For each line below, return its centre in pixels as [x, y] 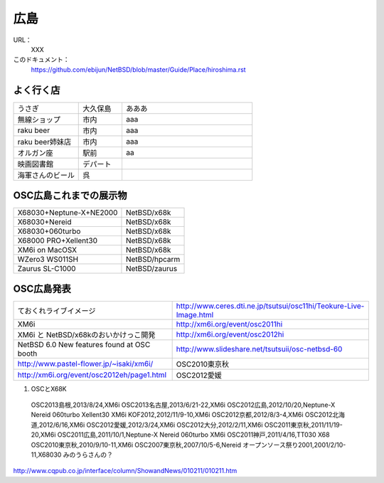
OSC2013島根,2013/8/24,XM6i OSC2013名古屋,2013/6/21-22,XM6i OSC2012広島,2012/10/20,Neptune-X [183, 405]
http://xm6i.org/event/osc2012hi [230, 334]
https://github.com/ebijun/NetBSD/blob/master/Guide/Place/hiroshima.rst [138, 69]
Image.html [195, 314]
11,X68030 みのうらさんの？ [72, 455]
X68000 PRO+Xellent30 [58, 240]
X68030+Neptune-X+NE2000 [68, 213]
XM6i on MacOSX [47, 250]
